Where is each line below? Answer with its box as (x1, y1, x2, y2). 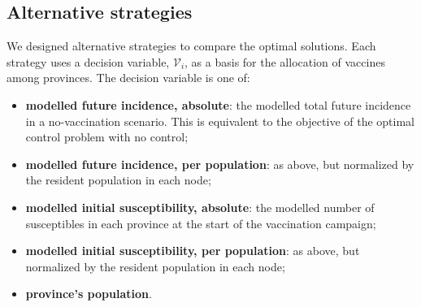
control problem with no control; (25, 128, 189, 145)
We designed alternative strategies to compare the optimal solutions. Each (7, 37, 376, 54)
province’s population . (25, 285, 152, 302)
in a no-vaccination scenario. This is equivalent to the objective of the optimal (25, 112, 414, 129)
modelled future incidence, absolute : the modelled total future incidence (25, 96, 411, 113)
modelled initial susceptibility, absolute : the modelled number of (25, 198, 375, 215)
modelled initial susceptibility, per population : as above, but (25, 242, 360, 259)
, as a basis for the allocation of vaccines (184, 53, 385, 70)
